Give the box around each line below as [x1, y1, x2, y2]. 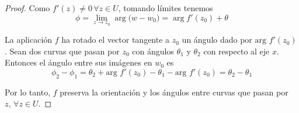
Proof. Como [5, 2, 50, 13]
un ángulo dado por [182, 33, 252, 46]
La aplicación [5, 33, 53, 46]
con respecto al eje [203, 44, 270, 57]
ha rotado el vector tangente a [61, 33, 170, 46]
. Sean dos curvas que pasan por [5, 44, 120, 57]
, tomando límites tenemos [118, 2, 213, 13]
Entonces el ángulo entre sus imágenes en [5, 56, 152, 69]
